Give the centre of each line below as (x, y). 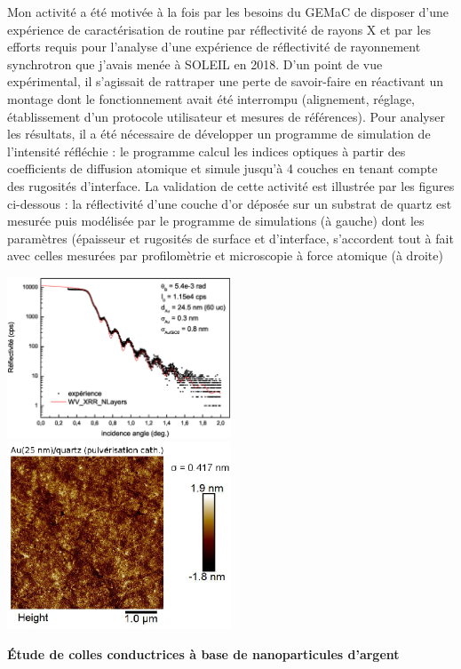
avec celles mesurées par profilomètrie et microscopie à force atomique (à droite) (225, 255)
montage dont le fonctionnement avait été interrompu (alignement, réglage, (211, 98)
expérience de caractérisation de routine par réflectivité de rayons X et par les (219, 29)
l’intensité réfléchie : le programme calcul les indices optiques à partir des (207, 151)
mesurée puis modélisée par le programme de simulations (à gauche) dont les (216, 221)
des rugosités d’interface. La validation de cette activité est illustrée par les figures (231, 185)
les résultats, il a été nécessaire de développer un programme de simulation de (219, 134)
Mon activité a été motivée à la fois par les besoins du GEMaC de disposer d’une (228, 12)
